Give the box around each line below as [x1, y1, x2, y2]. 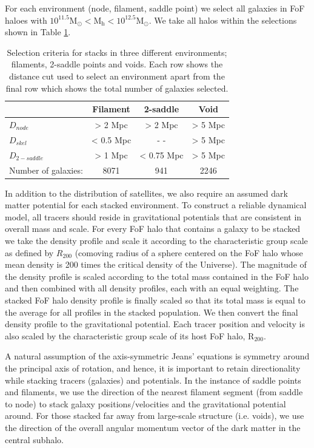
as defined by [5, 246, 54, 259]
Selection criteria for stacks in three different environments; [7, 46, 227, 58]
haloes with [5, 13, 47, 26]
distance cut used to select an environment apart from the [9, 69, 225, 82]
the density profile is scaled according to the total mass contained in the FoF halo [5, 270, 309, 282]
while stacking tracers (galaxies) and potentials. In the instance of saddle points [5, 373, 301, 386]
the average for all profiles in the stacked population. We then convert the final [5, 305, 298, 318]
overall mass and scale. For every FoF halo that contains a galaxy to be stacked [5, 222, 301, 235]
